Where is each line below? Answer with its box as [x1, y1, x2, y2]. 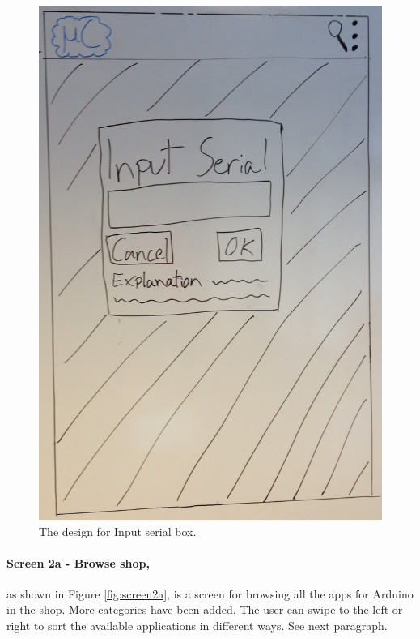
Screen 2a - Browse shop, [6, 554, 150, 571]
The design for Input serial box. [39, 522, 197, 539]
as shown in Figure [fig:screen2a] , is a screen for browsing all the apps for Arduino [6, 585, 414, 602]
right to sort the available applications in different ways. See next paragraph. [6, 617, 388, 634]
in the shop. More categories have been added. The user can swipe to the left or [6, 601, 403, 618]
